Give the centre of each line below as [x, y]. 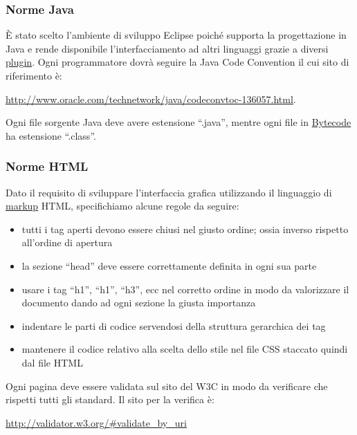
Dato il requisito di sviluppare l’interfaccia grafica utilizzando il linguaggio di [169, 192]
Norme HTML [47, 166]
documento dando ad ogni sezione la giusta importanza [139, 303]
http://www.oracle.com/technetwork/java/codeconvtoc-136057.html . [151, 99]
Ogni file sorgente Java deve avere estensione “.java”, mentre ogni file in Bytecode [178, 122]
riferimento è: [34, 75]
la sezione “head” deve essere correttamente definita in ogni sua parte [169, 265]
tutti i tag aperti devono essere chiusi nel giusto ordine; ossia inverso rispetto [185, 229]
